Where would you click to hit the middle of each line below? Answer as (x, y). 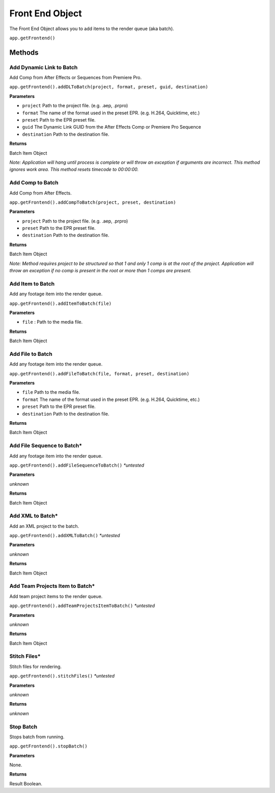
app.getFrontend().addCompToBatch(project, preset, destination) (93, 202)
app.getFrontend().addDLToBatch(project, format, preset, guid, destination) (109, 87)
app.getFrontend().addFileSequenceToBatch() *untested (77, 465)
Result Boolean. (26, 783)
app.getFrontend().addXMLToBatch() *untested (65, 536)
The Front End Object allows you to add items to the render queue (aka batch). (92, 29)
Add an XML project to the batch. (44, 526)
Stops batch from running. (37, 737)
